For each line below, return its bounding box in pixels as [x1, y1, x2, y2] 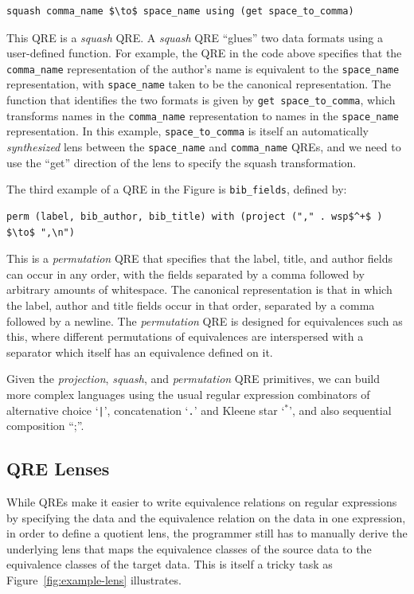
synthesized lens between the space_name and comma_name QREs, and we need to [6, 139, 401, 155]
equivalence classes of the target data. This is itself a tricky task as [6, 556, 333, 573]
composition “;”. [6, 417, 84, 434]
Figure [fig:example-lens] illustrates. [6, 571, 182, 588]
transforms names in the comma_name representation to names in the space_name [6, 107, 399, 123]
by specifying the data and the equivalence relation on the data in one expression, [6, 509, 406, 526]
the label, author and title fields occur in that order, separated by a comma [6, 296, 375, 313]
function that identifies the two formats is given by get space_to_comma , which [6, 92, 396, 108]
